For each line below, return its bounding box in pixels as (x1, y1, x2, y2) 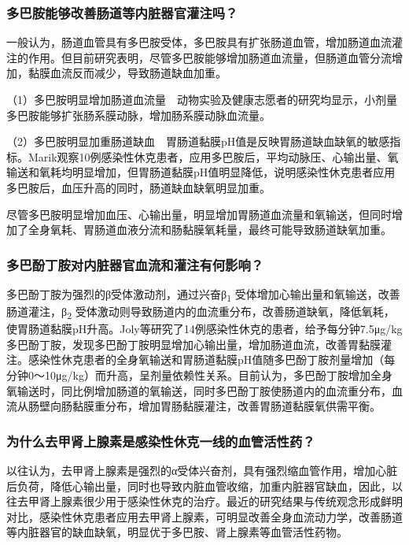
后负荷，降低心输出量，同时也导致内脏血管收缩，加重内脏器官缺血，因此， (6, 477, 392, 494)
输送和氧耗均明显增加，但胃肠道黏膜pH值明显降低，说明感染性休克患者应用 (6, 164, 396, 180)
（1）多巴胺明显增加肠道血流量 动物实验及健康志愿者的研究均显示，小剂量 (6, 91, 397, 107)
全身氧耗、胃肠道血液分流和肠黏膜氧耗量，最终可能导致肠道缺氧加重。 (28, 221, 392, 238)
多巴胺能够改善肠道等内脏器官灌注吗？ (6, 2, 238, 22)
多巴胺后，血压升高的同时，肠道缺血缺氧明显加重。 (6, 179, 271, 195)
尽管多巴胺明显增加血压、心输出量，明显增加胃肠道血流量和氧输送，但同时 (6, 206, 392, 222)
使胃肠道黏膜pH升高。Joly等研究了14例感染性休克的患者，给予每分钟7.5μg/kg (6, 321, 403, 337)
